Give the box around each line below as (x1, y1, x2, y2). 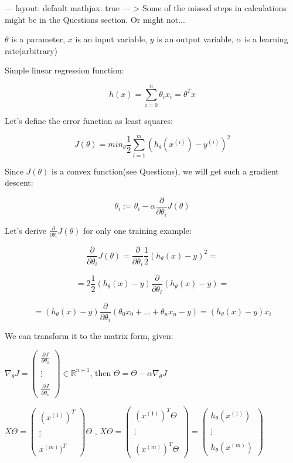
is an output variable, (156, 33, 234, 45)
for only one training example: (83, 224, 192, 236)
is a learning (244, 33, 288, 45)
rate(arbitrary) (5, 44, 58, 56)
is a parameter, (11, 33, 66, 45)
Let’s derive (5, 224, 47, 236)
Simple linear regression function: (5, 64, 124, 76)
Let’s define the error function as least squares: (5, 115, 173, 127)
